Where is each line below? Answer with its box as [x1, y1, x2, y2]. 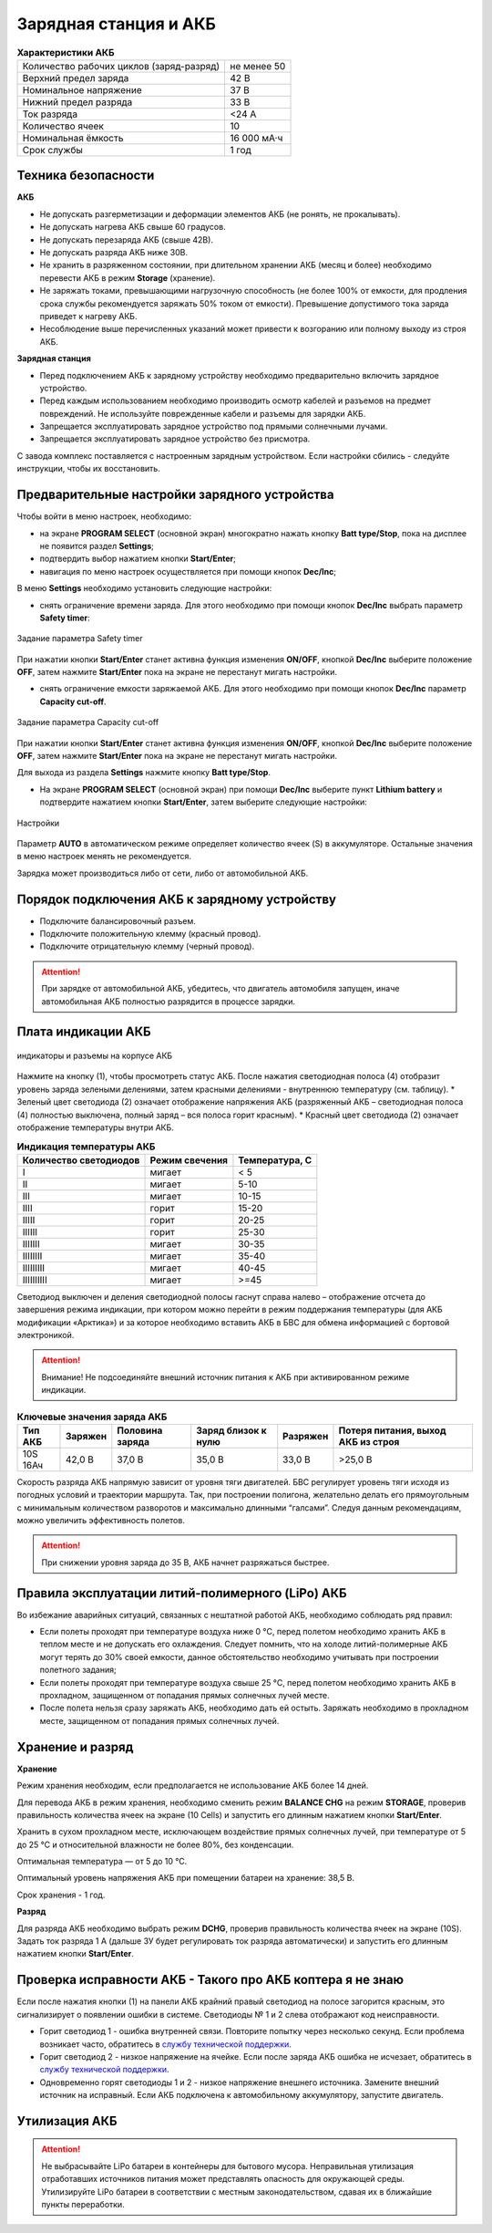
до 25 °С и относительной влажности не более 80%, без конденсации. [16, 1839, 294, 1850]
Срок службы [22, 143, 84, 156]
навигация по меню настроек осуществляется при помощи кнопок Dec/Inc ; [39, 566, 337, 576]
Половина [117, 1424, 163, 1437]
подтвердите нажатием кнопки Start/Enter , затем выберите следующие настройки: [39, 796, 368, 807]
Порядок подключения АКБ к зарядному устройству [16, 891, 337, 907]
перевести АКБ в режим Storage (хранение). [39, 272, 216, 283]
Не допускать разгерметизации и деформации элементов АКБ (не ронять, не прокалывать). [39, 208, 401, 219]
